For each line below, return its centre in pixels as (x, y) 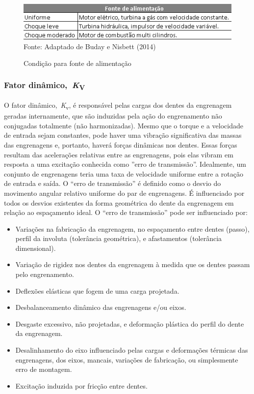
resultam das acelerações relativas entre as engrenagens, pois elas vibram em (119, 154)
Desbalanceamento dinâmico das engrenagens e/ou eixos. (101, 307)
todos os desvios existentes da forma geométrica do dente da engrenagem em (119, 202)
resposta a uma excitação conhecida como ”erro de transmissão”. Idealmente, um (125, 164)
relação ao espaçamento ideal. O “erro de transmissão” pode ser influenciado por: (126, 212)
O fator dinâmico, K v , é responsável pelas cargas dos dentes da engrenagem (118, 106)
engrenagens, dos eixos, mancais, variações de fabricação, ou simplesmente (127, 359)
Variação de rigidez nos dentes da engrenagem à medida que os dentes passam (133, 264)
